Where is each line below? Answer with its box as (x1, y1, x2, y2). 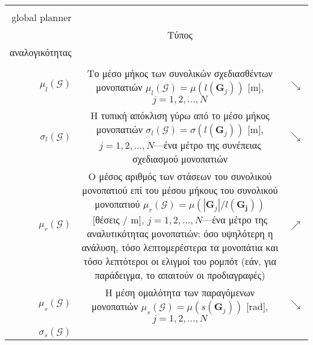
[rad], (246, 299, 268, 313)
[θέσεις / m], (92, 213, 144, 226)
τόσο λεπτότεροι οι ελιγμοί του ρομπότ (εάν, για (84, 254, 276, 268)
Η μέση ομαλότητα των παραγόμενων (105, 285, 255, 299)
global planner (11, 10, 72, 24)
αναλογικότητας (10, 45, 72, 59)
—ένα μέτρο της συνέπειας (153, 138, 261, 152)
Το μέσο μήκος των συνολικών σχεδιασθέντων (87, 66, 273, 80)
